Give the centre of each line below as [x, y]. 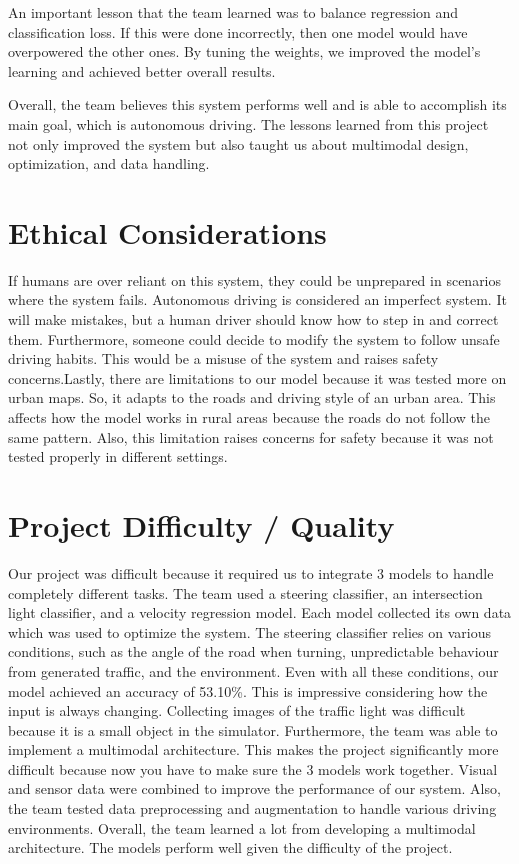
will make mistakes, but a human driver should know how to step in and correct [253, 319]
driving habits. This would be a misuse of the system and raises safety [223, 358]
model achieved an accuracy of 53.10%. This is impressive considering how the [248, 690]
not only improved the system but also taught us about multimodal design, [238, 143]
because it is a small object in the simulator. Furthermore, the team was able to [253, 729]
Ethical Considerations [167, 231]
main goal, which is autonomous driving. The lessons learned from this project [248, 123]
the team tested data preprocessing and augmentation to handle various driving [252, 808]
